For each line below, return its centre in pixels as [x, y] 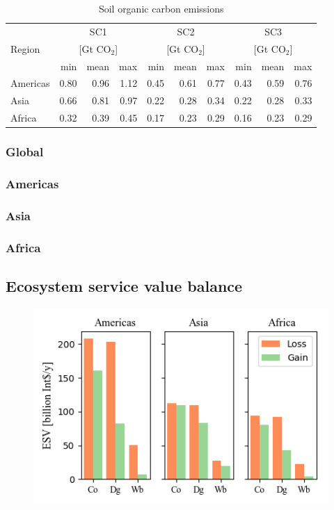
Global [25, 152]
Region [25, 48]
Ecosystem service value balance [124, 285]
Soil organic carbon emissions [161, 8]
